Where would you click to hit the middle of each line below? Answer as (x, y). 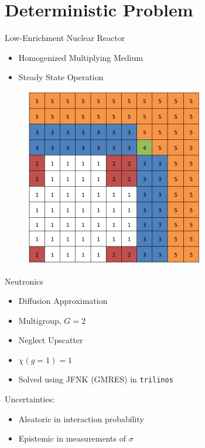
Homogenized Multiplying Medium (81, 57)
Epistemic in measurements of (72, 438)
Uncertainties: (30, 399)
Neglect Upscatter (51, 340)
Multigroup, (40, 320)
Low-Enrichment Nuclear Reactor (65, 38)
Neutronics (24, 281)
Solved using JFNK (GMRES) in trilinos (96, 379)
